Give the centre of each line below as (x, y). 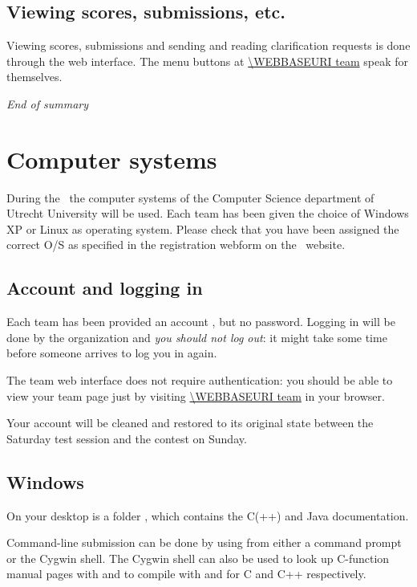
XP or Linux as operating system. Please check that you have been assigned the (203, 228)
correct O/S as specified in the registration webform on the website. (176, 245)
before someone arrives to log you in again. (112, 353)
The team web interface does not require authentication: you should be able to (200, 380)
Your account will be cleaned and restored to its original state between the (190, 423)
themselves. (34, 77)
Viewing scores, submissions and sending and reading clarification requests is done (208, 45)
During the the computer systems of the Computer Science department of (190, 197)
